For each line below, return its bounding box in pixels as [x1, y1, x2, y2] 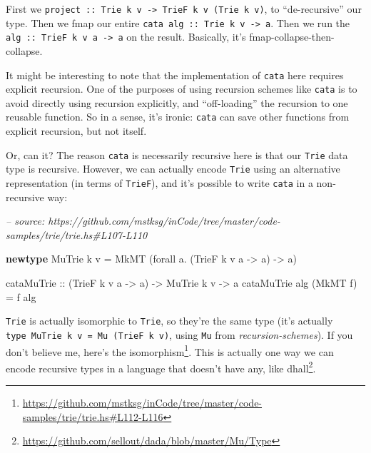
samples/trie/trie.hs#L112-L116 [22, 409, 163, 424]
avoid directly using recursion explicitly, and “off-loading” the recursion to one [6, 95, 348, 110]
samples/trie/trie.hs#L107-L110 [6, 227, 148, 242]
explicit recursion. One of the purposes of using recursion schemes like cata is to [6, 81, 357, 96]
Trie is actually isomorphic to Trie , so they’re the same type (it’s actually [6, 313, 333, 328]
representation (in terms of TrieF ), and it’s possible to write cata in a [6, 175, 313, 190]
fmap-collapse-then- [249, 29, 335, 44]
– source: [6, 213, 45, 228]
